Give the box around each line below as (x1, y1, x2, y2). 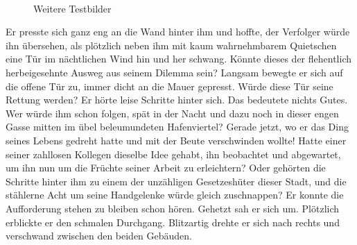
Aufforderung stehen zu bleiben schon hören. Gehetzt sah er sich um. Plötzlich (6, 201, 340, 215)
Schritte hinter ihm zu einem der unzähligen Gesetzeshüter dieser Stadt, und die (6, 174, 347, 188)
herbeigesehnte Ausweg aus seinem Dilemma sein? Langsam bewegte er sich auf (6, 65, 343, 79)
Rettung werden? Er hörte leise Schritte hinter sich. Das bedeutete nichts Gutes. (6, 92, 348, 107)
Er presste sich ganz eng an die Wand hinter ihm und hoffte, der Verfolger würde (6, 24, 350, 39)
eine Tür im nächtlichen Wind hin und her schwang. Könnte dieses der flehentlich (6, 51, 351, 66)
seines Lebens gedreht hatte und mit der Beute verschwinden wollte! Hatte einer (6, 133, 347, 147)
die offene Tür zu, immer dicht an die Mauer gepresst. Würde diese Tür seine (6, 78, 333, 93)
